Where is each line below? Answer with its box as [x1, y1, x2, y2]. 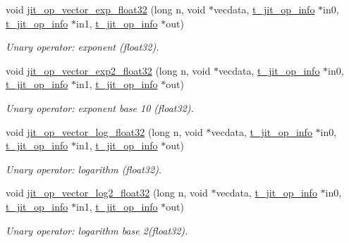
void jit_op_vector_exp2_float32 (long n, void [6, 63, 211, 77]
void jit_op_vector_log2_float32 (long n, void [6, 185, 208, 200]
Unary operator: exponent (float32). [6, 39, 159, 54]
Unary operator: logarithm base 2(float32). [6, 223, 188, 237]
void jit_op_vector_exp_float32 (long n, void [6, 2, 206, 16]
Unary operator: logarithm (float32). [6, 161, 162, 176]
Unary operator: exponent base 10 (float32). [6, 100, 194, 115]
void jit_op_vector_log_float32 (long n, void [6, 124, 203, 139]
